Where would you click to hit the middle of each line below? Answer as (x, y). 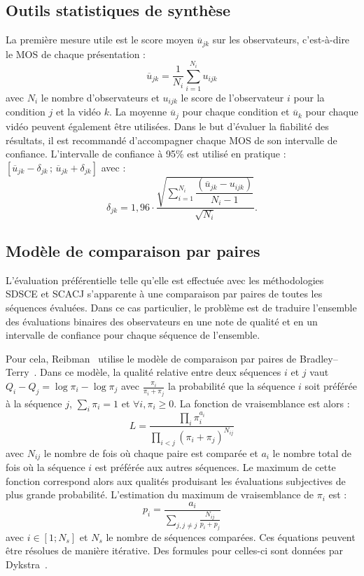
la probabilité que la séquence (232, 386)
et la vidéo (78, 112)
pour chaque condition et (236, 112)
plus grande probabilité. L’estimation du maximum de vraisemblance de (160, 494)
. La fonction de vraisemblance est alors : (262, 403)
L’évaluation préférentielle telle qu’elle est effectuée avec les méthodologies (165, 280)
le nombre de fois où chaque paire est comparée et (151, 452)
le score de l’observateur (232, 98)
